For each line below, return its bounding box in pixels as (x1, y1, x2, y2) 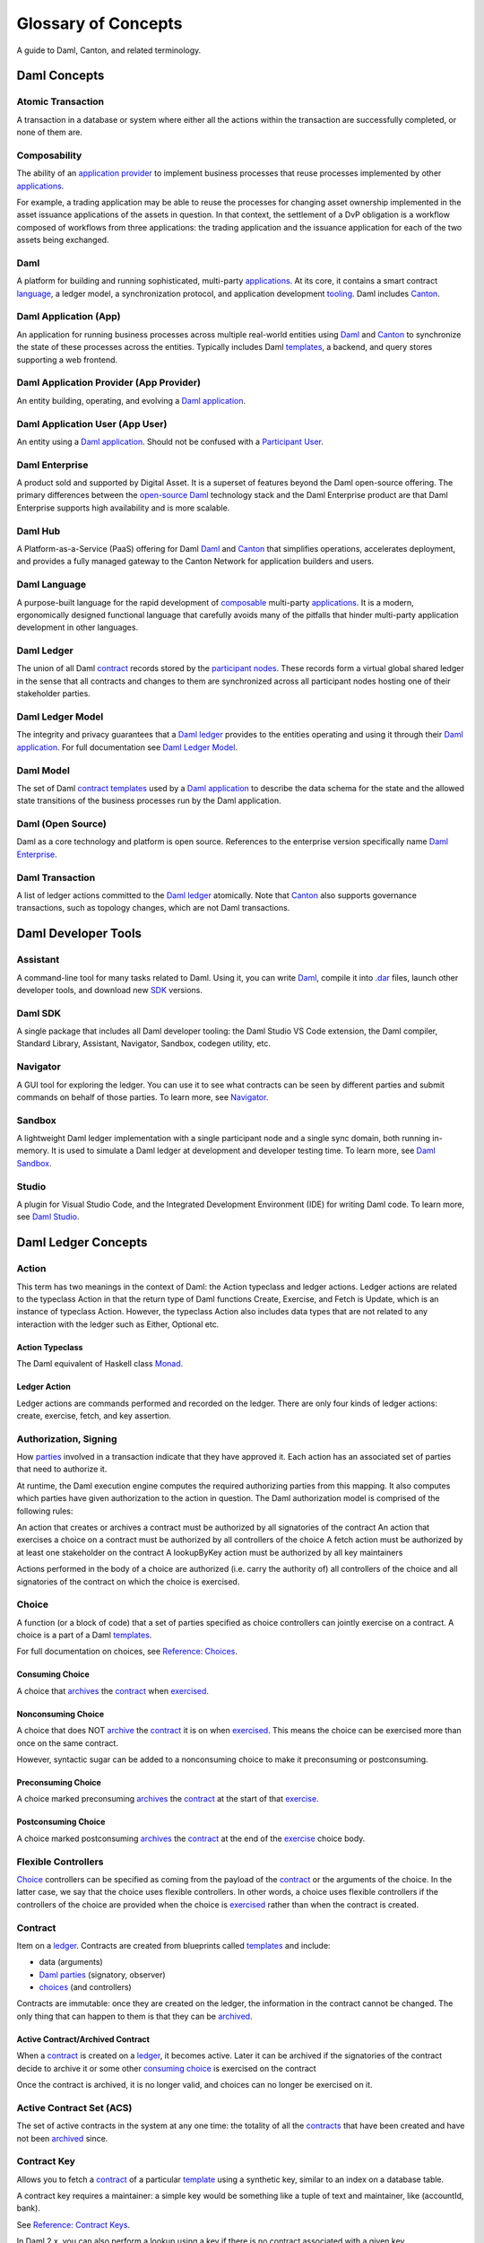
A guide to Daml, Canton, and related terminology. (16, 45, 202, 56)
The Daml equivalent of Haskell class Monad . (16, 1358, 184, 1369)
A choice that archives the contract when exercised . (16, 1685, 210, 1696)
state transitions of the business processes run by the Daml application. (16, 795, 281, 807)
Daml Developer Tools (16, 926, 143, 941)
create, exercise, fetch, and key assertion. (16, 1410, 172, 1421)
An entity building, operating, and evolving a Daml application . (16, 395, 246, 406)
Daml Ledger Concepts (16, 1235, 148, 1251)
